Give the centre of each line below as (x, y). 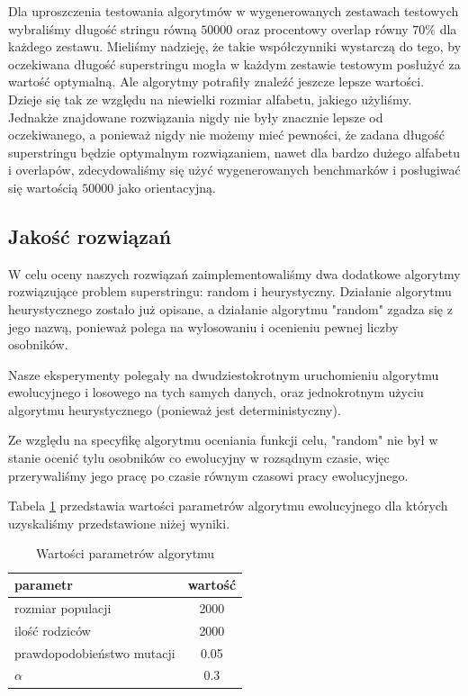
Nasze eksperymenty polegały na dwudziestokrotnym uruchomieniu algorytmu (224, 374)
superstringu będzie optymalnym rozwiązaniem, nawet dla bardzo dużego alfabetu (234, 152)
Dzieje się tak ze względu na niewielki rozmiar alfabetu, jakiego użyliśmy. (210, 99)
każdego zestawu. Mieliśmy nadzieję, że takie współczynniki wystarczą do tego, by (235, 46)
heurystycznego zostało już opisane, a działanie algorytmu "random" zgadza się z (230, 308)
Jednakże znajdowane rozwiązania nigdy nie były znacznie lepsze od (196, 117)
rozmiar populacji (63, 607)
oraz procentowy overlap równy (322, 28)
